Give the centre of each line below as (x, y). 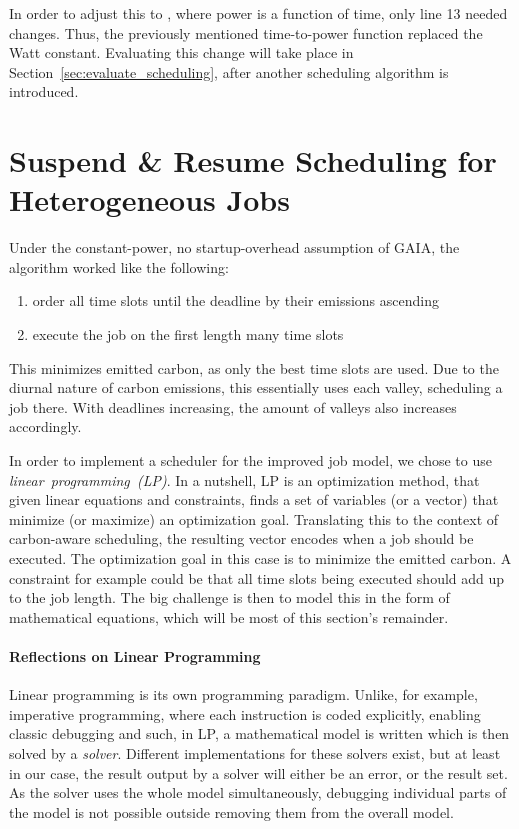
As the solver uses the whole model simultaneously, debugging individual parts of (258, 792)
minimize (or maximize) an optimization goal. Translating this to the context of (254, 518)
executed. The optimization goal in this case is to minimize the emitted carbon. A (260, 558)
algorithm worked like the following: (119, 266)
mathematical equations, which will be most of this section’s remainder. (229, 616)
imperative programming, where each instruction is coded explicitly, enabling (245, 713)
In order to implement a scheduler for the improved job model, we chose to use (250, 460)
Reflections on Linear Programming (135, 655)
